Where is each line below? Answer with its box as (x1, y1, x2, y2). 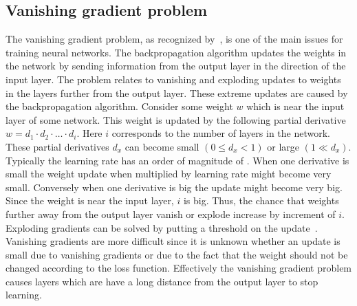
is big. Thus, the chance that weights (183, 193, 339, 208)
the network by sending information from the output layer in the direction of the (6, 58, 346, 73)
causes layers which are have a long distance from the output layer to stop (6, 274, 318, 288)
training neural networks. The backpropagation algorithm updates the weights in (6, 45, 347, 59)
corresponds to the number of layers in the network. (111, 126, 330, 140)
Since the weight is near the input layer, (6, 193, 174, 208)
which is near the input (246, 99, 345, 113)
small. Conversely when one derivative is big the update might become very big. (6, 179, 343, 194)
